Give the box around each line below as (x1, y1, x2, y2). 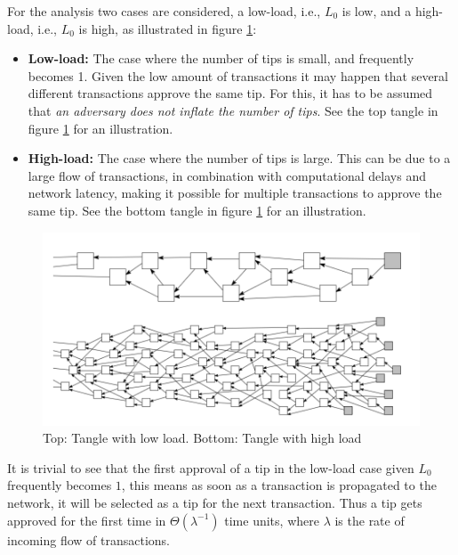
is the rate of (334, 510, 405, 529)
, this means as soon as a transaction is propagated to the (121, 476, 437, 494)
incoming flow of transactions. (7, 530, 170, 549)
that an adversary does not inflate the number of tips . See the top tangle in (28, 101, 438, 119)
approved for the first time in (7, 510, 166, 529)
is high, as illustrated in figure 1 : (78, 19, 257, 37)
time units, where (224, 510, 319, 529)
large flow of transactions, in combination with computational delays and (28, 166, 426, 184)
